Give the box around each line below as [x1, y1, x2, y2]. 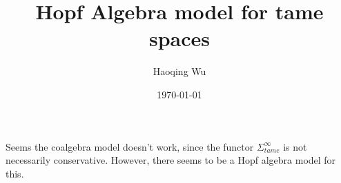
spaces [148, 24, 211, 52]
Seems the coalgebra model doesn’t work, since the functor [6, 139, 254, 153]
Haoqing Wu [153, 64, 206, 78]
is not [283, 139, 307, 153]
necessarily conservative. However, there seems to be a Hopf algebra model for [6, 153, 336, 167]
